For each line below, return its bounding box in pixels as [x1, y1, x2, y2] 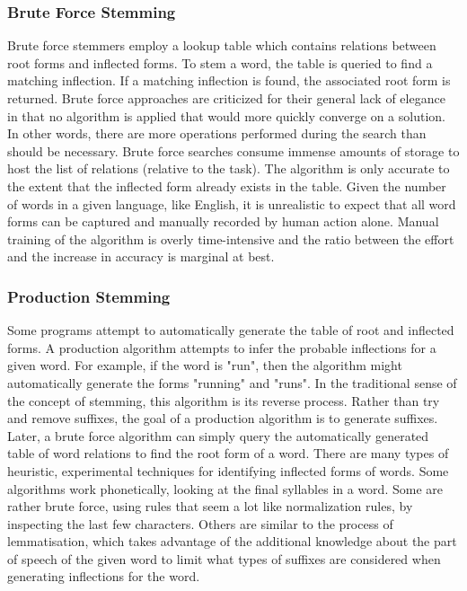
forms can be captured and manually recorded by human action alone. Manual [7, 212, 439, 231]
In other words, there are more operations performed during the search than [7, 124, 427, 143]
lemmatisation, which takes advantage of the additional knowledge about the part [7, 532, 457, 551]
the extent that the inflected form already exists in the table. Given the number [7, 176, 446, 195]
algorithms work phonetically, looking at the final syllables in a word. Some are [7, 479, 443, 498]
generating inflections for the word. [7, 567, 200, 586]
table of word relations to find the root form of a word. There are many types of [7, 444, 449, 463]
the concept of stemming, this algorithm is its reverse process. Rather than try [7, 391, 440, 410]
